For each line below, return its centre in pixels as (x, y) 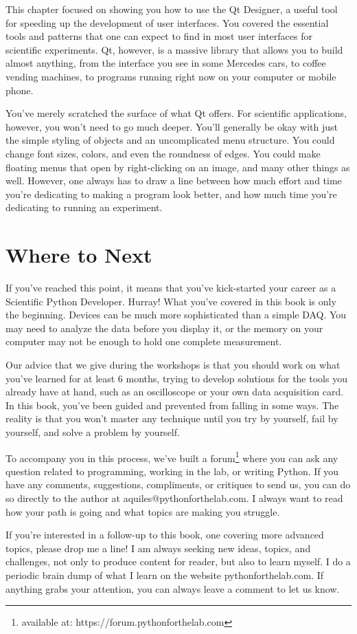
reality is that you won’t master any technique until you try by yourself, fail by (172, 418)
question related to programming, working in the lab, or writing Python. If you (172, 471)
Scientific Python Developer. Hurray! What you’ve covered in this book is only (171, 301)
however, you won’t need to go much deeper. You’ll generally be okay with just (172, 126)
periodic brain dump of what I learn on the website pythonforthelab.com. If (165, 575)
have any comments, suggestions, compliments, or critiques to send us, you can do (178, 484)
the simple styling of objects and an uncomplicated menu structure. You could (170, 140)
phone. (20, 90)
